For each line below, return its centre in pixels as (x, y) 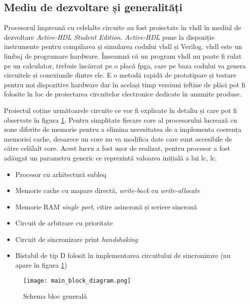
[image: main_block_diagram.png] (77, 280)
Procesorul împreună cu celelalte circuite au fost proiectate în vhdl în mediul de (123, 27)
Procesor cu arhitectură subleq (61, 174)
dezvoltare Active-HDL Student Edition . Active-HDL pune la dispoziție (109, 37)
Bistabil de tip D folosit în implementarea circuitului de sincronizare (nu (123, 255)
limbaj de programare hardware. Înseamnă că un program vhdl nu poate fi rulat (123, 56)
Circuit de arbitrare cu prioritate (64, 223)
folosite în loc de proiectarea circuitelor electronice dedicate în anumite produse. (123, 94)
